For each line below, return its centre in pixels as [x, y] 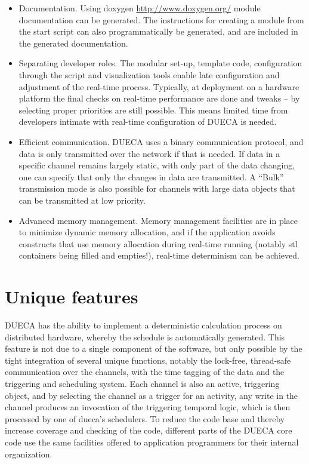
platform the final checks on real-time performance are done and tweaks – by [159, 98]
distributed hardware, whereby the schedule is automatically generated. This [145, 337]
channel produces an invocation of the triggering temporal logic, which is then [148, 407]
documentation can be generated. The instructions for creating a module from [161, 19]
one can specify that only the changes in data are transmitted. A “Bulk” [151, 176]
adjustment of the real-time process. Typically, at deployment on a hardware [159, 86]
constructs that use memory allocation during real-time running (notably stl [158, 243]
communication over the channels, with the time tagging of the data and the [145, 372]
